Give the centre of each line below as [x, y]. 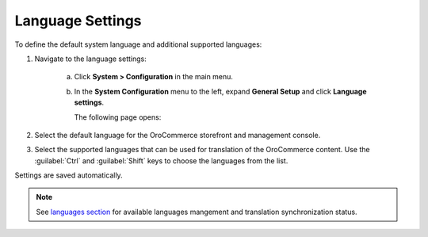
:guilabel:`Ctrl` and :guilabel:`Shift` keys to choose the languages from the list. [161, 161]
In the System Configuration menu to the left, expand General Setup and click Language [221, 91]
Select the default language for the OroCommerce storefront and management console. [178, 135]
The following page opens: [118, 117]
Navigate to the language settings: [90, 59]
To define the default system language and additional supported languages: [138, 44]
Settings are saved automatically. [69, 175]
